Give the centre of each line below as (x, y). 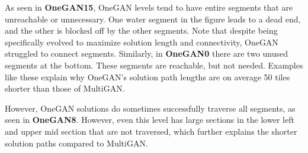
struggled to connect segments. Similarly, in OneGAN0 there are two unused (147, 53)
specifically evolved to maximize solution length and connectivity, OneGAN (142, 42)
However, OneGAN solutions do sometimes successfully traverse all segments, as (150, 108)
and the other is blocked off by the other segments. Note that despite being (141, 30)
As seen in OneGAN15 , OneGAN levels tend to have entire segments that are (149, 7)
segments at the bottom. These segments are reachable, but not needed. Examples (154, 65)
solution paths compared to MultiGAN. (76, 143)
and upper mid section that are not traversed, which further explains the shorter (151, 131)
